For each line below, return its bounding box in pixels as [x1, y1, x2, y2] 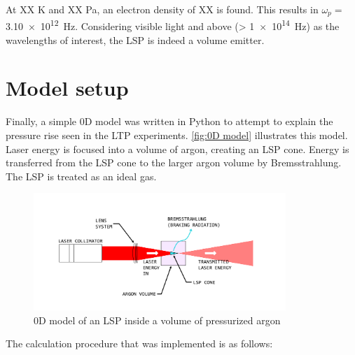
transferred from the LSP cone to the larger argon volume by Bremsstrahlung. [6, 155, 342, 170]
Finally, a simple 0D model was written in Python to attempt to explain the [6, 114, 333, 129]
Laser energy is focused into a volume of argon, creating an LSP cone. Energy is [6, 141, 349, 156]
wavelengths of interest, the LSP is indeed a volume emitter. [6, 32, 265, 47]
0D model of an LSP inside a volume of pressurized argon [34, 312, 281, 327]
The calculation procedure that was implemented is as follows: [6, 336, 273, 351]
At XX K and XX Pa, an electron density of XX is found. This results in [6, 2, 319, 16]
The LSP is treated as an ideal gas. [6, 168, 157, 183]
